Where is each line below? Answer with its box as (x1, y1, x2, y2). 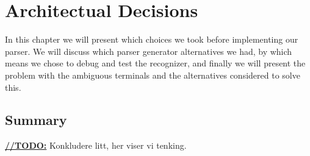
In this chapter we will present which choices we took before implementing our (5, 33, 298, 46)
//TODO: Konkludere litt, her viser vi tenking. (5, 139, 187, 152)
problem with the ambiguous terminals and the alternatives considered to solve (5, 68, 300, 81)
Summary (5, 110, 67, 129)
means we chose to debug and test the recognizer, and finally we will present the (5, 57, 306, 69)
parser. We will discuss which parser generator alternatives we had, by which (5, 44, 292, 57)
